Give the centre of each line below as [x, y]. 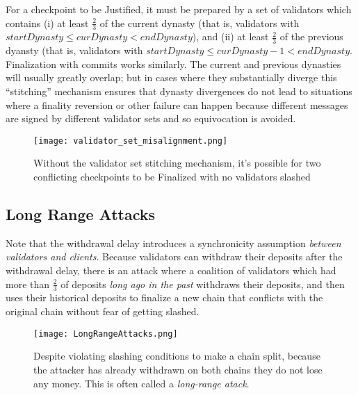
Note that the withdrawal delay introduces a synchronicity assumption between [173, 243]
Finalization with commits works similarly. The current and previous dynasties [173, 64]
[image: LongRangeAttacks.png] [106, 334]
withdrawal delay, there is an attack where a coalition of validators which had [171, 270]
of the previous [311, 36]
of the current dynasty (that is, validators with [200, 23]
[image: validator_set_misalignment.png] [131, 141]
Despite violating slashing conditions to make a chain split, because [177, 356]
